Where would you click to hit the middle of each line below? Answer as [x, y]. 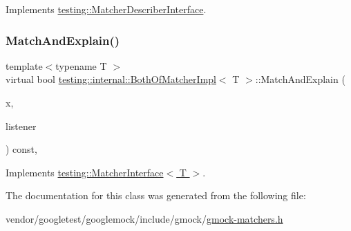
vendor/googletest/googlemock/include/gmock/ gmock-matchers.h [144, 218]
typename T [81, 65]
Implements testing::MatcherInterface [85, 172]
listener [21, 126]
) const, [21, 149]
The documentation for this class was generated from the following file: [156, 195]
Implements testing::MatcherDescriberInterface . [106, 9]
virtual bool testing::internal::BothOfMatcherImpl [111, 79]
